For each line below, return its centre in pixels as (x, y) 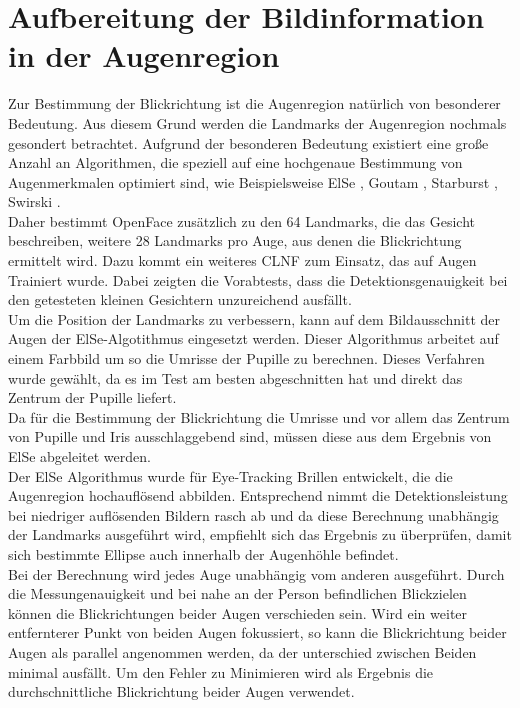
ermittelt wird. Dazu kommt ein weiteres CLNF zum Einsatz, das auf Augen (242, 260)
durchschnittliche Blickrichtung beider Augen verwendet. (181, 691)
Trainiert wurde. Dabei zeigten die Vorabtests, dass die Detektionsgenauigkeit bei (258, 279)
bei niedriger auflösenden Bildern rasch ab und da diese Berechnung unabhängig (253, 514)
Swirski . (34, 201)
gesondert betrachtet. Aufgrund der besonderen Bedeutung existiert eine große (248, 142)
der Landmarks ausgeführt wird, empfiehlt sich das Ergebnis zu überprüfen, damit (260, 534)
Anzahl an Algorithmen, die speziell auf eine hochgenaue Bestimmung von (235, 162)
